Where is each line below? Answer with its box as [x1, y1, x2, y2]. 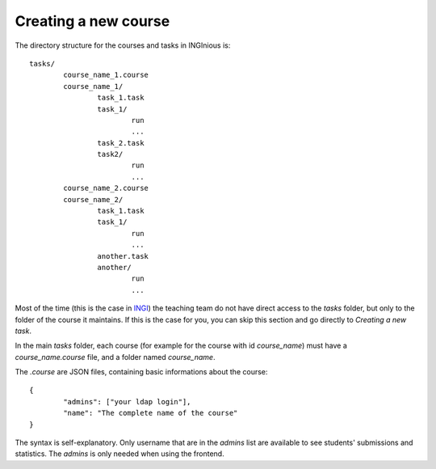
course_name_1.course [63, 70, 149, 80]
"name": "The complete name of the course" [63, 408, 238, 418]
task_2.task [97, 138, 145, 147]
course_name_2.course [63, 184, 149, 193]
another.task [97, 251, 149, 260]
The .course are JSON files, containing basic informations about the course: [15, 367, 268, 377]
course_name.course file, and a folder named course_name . [15, 352, 216, 361]
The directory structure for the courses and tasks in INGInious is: [15, 40, 231, 50]
